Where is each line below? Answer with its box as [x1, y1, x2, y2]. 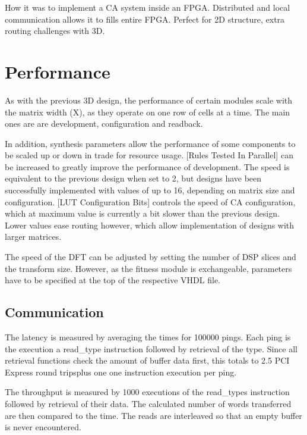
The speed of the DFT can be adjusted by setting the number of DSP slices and [5, 251, 296, 263]
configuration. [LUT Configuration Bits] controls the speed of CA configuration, [5, 195, 296, 208]
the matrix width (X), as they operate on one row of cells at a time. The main [5, 105, 290, 118]
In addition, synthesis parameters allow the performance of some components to [5, 137, 296, 149]
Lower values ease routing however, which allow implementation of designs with [5, 218, 295, 231]
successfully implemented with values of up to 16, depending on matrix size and [5, 184, 295, 196]
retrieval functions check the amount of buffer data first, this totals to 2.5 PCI [5, 354, 290, 367]
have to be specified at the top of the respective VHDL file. [5, 274, 220, 286]
